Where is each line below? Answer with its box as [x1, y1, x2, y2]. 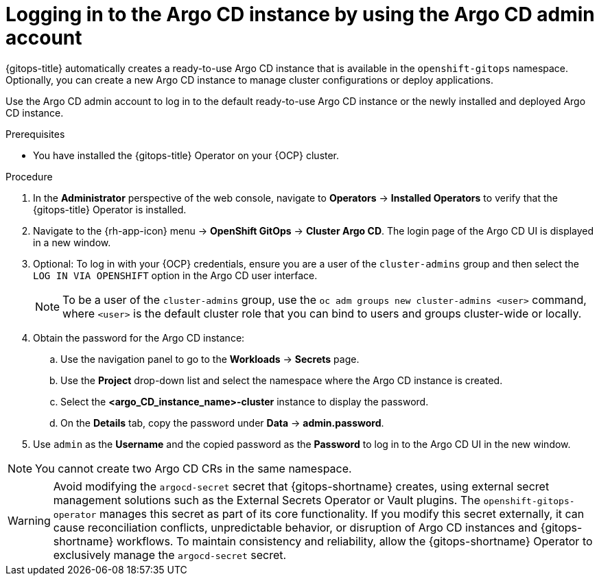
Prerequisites [5, 128, 65, 140]
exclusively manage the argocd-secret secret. [53, 547, 287, 562]
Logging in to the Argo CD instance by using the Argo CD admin [5, 3, 595, 26]
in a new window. [33, 236, 111, 248]
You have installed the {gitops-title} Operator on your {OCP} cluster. [33, 149, 340, 161]
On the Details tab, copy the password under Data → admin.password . [60, 416, 384, 429]
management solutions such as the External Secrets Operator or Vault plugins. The [53, 493, 480, 507]
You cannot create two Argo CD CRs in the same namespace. [35, 461, 352, 475]
